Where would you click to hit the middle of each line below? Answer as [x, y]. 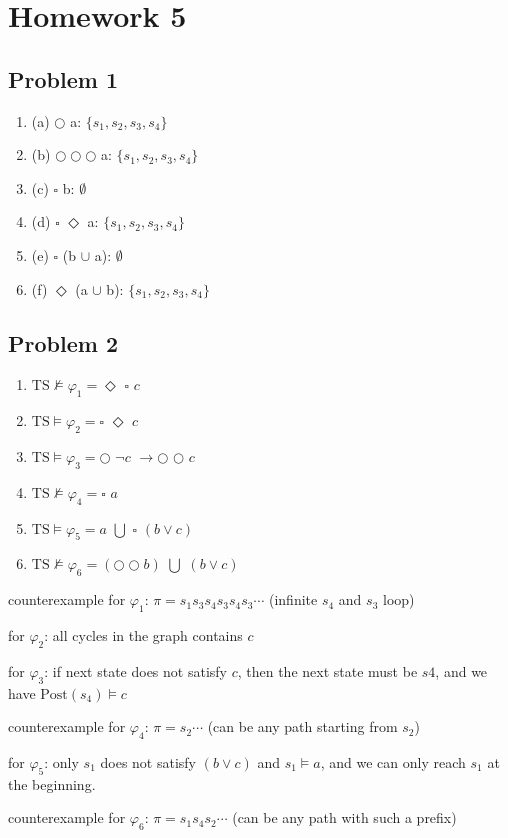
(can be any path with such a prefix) [344, 817]
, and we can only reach [393, 761]
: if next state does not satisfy [135, 670]
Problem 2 [63, 342]
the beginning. [52, 783]
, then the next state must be [327, 670]
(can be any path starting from [302, 726]
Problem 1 [63, 78]
